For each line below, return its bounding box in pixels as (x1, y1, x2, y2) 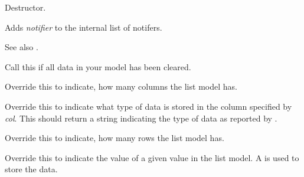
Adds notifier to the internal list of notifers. (5, 21, 162, 33)
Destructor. (5, 1, 46, 13)
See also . (5, 41, 38, 53)
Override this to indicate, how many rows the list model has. (5, 132, 224, 144)
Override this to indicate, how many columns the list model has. (5, 80, 237, 93)
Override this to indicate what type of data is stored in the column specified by (5, 100, 292, 112)
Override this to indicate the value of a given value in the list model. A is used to (5, 151, 299, 163)
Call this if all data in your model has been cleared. (5, 60, 191, 73)
